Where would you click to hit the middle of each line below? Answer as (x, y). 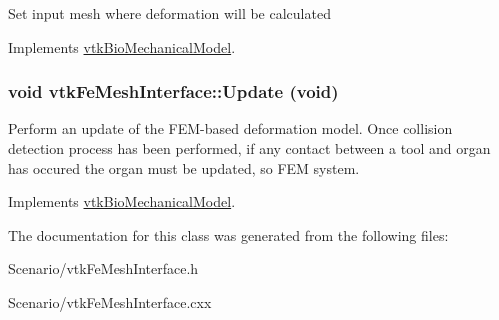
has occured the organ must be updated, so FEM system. (184, 167)
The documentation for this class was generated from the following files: (228, 234)
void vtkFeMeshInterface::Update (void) (173, 91)
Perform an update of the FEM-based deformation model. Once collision (230, 128)
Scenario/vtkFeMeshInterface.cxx (110, 301)
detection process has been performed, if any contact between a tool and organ (249, 148)
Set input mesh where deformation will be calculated (169, 13)
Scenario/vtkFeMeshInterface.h (103, 268)
